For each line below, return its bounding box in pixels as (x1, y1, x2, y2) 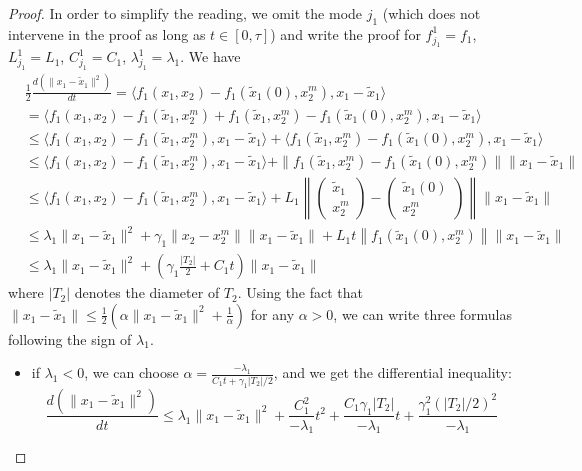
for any (250, 303, 295, 324)
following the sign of (8, 328, 132, 349)
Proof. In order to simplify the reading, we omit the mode (8, 3, 363, 23)
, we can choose (84, 362, 179, 383)
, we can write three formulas (333, 303, 512, 324)
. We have (180, 46, 241, 67)
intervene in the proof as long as (8, 23, 206, 44)
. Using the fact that (237, 282, 364, 303)
